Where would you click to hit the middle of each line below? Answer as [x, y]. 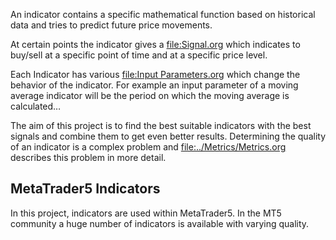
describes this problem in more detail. [88, 157]
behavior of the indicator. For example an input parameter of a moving [154, 85]
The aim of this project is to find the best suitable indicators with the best [161, 125]
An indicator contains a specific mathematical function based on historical [163, 14]
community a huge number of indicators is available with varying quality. [160, 223]
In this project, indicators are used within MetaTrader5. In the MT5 [146, 213]
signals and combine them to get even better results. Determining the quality [168, 136]
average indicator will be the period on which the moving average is [150, 95]
